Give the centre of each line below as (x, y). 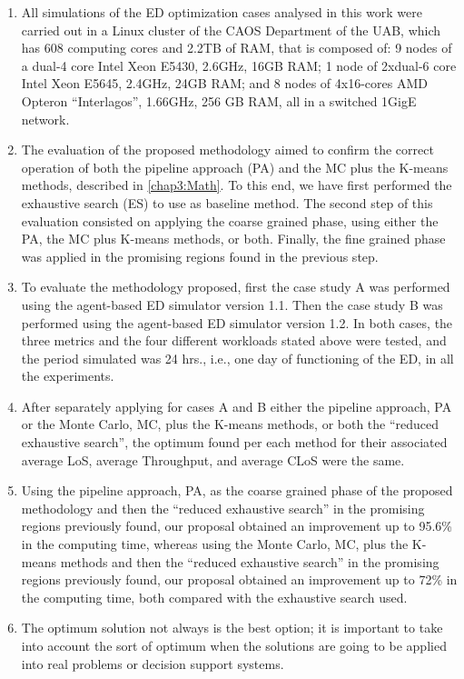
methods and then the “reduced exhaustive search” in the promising (250, 561)
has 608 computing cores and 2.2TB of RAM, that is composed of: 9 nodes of (237, 48)
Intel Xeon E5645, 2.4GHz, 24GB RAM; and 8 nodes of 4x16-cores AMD (224, 83)
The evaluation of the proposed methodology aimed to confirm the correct (227, 150)
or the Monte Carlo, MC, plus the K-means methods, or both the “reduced (230, 424)
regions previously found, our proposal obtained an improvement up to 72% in (239, 579)
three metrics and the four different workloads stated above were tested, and (234, 340)
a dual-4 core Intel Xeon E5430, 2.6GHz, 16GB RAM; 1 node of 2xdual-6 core (239, 65)
